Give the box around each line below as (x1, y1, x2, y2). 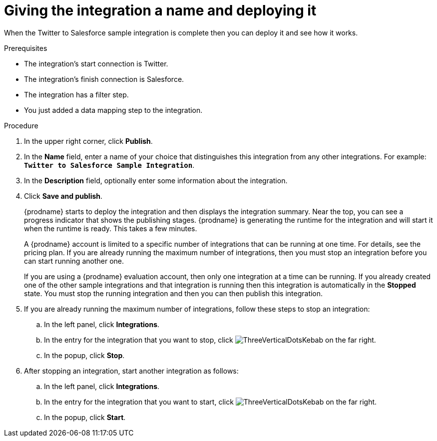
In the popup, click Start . (44, 413, 126, 422)
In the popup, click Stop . (44, 351, 125, 360)
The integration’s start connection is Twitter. (24, 59, 168, 68)
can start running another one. (24, 256, 124, 265)
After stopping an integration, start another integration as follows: (24, 366, 239, 375)
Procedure (4, 121, 38, 130)
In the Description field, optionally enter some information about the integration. (24, 176, 288, 185)
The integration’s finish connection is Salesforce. (24, 74, 184, 83)
